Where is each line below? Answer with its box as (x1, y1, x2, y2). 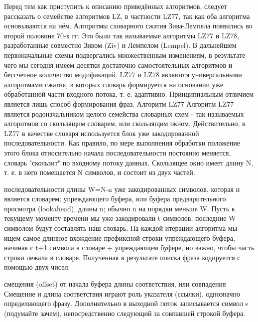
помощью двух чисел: (4, 262, 70, 272)
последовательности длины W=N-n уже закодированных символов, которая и (4, 183, 240, 194)
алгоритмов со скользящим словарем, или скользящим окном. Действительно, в (4, 118, 246, 129)
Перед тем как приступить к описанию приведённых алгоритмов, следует (4, 1, 227, 11)
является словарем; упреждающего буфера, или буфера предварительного (4, 193, 226, 204)
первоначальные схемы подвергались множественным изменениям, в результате (4, 49, 246, 60)
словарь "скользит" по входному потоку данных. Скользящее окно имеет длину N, (4, 157, 254, 167)
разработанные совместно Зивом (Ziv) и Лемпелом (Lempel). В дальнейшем (4, 40, 237, 50)
